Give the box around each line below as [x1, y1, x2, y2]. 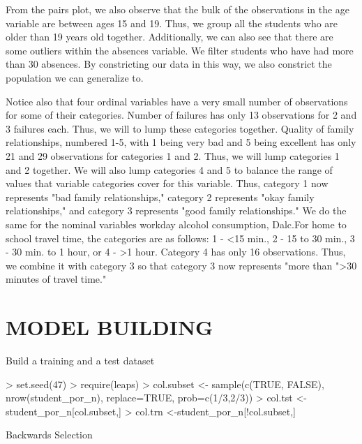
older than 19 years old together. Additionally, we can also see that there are [6, 29, 333, 44]
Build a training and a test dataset [6, 353, 155, 367]
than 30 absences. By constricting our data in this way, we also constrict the [6, 57, 332, 71]
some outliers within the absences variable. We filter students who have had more [6, 43, 354, 57]
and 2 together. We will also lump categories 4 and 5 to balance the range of [6, 162, 333, 177]
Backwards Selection [6, 427, 93, 442]
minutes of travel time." [6, 272, 107, 286]
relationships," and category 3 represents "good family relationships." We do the [6, 203, 347, 218]
